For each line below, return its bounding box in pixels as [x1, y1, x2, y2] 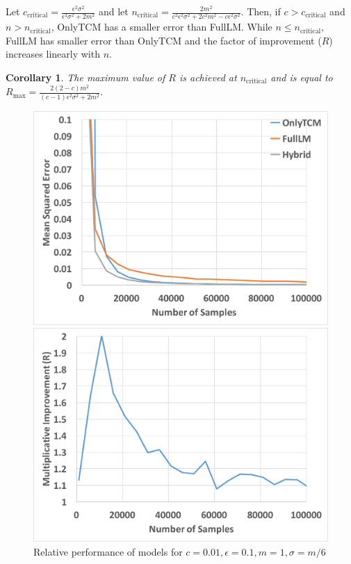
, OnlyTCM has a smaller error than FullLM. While [51, 19, 272, 34]
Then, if [247, 4, 281, 18]
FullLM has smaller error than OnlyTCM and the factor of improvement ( [6, 33, 322, 47]
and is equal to [270, 69, 333, 84]
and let [98, 4, 129, 18]
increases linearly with [6, 47, 100, 61]
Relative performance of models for [33, 544, 183, 558]
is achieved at [179, 69, 237, 84]
